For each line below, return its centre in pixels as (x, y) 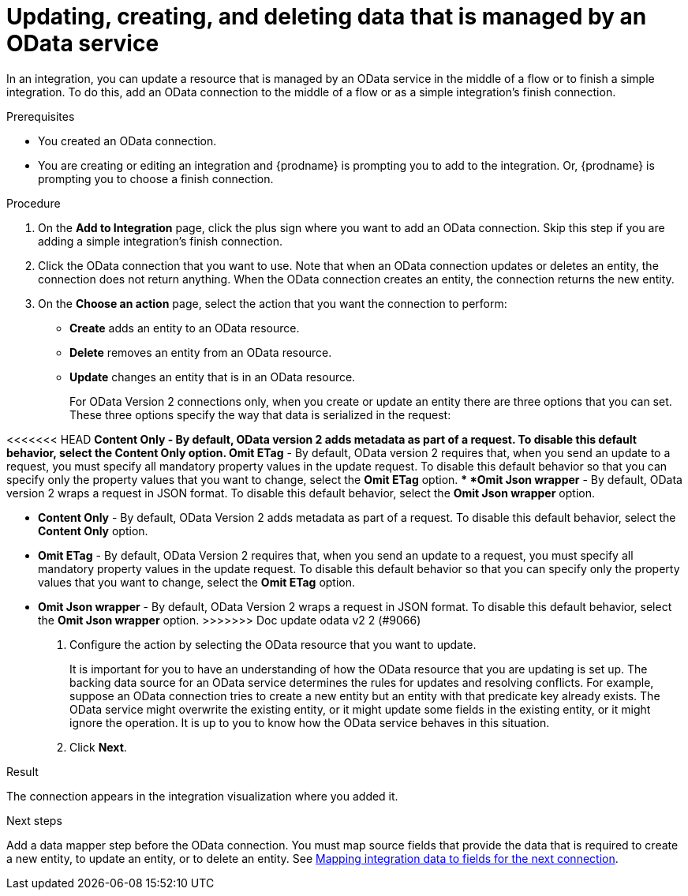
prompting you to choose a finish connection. (156, 178)
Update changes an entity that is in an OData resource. (213, 377)
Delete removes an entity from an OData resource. (201, 352)
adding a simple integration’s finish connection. (160, 241)
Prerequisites (41, 116)
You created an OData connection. (127, 141)
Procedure (34, 203)
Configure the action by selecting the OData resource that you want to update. (273, 644)
